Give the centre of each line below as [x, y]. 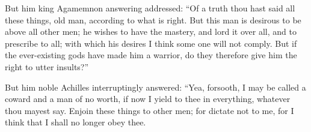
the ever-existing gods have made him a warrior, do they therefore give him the [151, 55]
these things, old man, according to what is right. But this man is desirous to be [153, 19]
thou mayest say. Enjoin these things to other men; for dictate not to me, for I [149, 110]
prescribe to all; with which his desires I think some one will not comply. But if [151, 43]
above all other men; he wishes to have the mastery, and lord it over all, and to [151, 31]
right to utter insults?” [47, 66]
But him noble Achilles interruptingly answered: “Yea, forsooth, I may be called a [155, 87]
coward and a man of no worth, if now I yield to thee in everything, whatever [148, 99]
